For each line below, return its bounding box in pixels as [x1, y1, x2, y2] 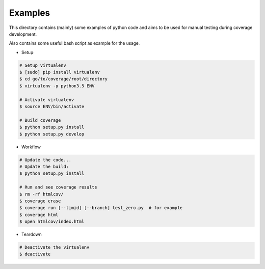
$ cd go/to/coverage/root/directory [19, 76, 108, 82]
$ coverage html [19, 212, 59, 217]
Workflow [21, 144, 41, 150]
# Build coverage [19, 117, 61, 123]
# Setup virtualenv [19, 62, 66, 68]
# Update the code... [19, 157, 72, 162]
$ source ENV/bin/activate [19, 104, 84, 109]
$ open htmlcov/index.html [19, 219, 84, 224]
